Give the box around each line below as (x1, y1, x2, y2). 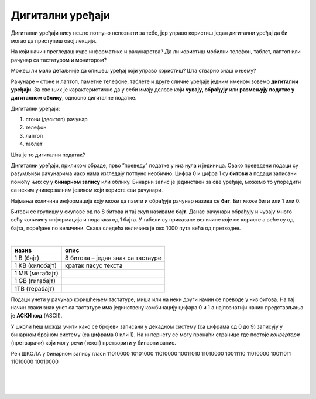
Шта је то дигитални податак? (11, 151, 85, 158)
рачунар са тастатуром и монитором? (11, 56, 107, 63)
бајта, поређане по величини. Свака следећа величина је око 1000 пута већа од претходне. (11, 224, 241, 231)
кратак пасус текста (64, 261, 123, 270)
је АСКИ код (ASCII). (11, 312, 63, 319)
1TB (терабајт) (14, 284, 55, 292)
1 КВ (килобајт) (14, 261, 57, 270)
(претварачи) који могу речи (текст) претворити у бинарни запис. (11, 339, 177, 346)
